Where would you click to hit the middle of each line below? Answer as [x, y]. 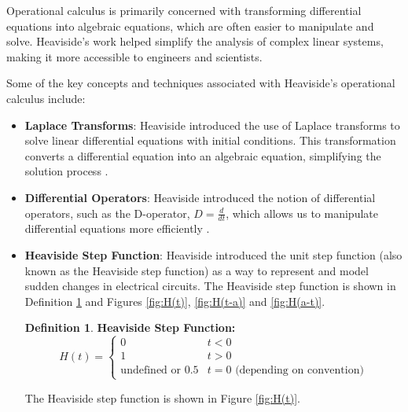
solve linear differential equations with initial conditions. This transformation [210, 140]
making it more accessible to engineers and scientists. [134, 56]
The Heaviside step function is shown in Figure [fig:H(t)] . [162, 397]
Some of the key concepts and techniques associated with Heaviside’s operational [201, 83]
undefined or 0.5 [160, 371]
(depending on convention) [300, 371]
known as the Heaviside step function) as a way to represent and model [197, 270]
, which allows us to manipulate [302, 213]
